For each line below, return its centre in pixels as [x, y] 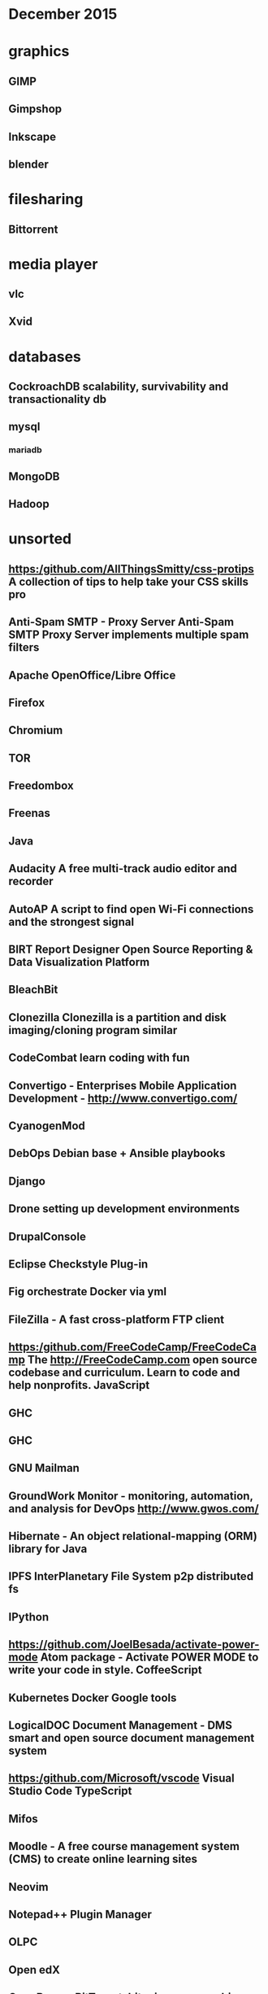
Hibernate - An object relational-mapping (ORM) [133, 1536]
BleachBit [33, 990]
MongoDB [34, 476]
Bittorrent [33, 229]
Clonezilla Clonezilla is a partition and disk [118, 1017]
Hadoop [29, 504]
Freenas [30, 813]
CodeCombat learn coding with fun [99, 1058]
